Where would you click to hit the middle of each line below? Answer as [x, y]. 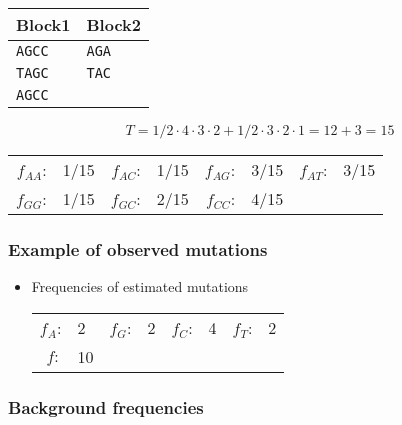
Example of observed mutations [138, 248]
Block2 [113, 24]
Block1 [43, 24]
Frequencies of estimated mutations [140, 286]
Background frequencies [106, 406]
